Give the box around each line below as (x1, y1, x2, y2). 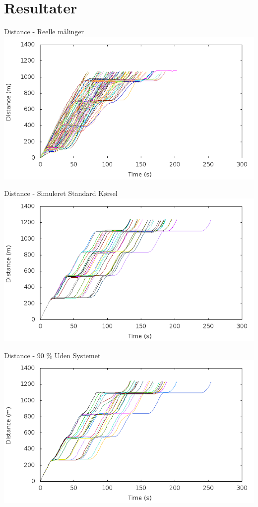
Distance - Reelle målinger (4, 26, 84, 37)
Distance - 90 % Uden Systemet (4, 350, 101, 360)
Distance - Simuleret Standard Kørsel (4, 188, 118, 198)
